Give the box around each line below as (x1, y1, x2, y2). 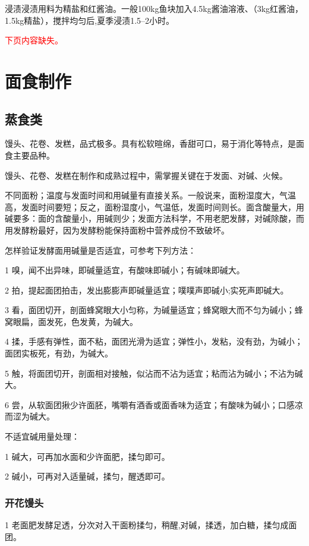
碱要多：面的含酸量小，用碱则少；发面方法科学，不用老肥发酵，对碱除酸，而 (5, 212, 304, 225)
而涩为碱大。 (5, 410, 55, 422)
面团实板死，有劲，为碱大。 (5, 347, 113, 359)
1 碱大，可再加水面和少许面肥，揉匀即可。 (5, 450, 170, 462)
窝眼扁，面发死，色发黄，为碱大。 (5, 315, 138, 327)
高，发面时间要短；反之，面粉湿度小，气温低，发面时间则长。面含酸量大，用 (5, 200, 304, 213)
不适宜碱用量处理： (5, 430, 80, 443)
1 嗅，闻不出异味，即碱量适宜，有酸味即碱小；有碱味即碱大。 (5, 264, 245, 276)
